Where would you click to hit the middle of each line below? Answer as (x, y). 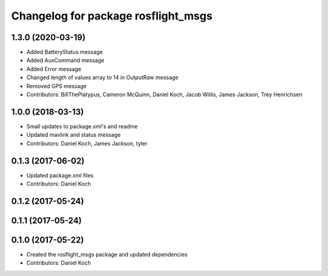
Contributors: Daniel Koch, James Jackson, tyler (87, 143)
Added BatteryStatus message (65, 52)
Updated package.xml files (60, 175)
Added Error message (54, 69)
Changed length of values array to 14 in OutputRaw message (102, 78)
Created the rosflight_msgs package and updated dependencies (107, 254)
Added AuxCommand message (65, 60)
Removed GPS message (56, 86)
